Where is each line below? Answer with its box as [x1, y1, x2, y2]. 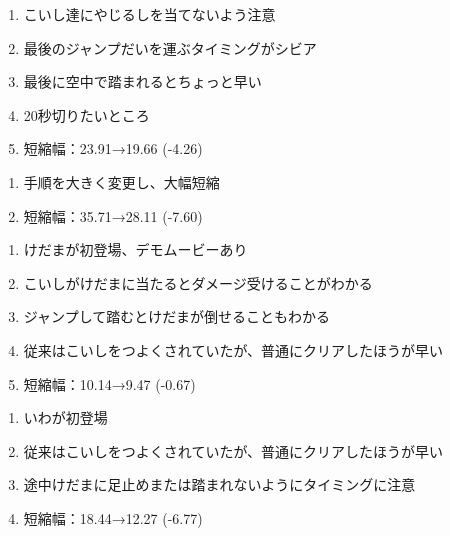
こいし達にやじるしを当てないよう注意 [23, 4, 276, 24]
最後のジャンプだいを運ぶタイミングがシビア [23, 37, 317, 58]
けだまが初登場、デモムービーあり [23, 239, 248, 260]
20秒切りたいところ [23, 104, 150, 125]
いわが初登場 [23, 407, 108, 428]
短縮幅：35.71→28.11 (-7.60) [23, 205, 203, 226]
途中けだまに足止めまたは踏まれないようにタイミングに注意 [23, 474, 416, 495]
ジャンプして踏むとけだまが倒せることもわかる [23, 306, 330, 327]
